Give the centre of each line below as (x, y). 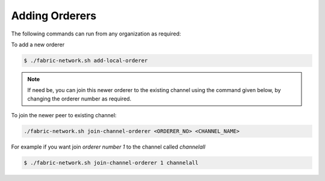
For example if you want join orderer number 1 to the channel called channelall (108, 147)
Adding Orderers (54, 16)
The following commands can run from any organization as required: (96, 34)
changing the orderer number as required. (79, 99)
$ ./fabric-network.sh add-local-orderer (86, 60)
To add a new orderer (38, 44)
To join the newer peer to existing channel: (64, 115)
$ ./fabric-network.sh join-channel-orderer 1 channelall (111, 163)
